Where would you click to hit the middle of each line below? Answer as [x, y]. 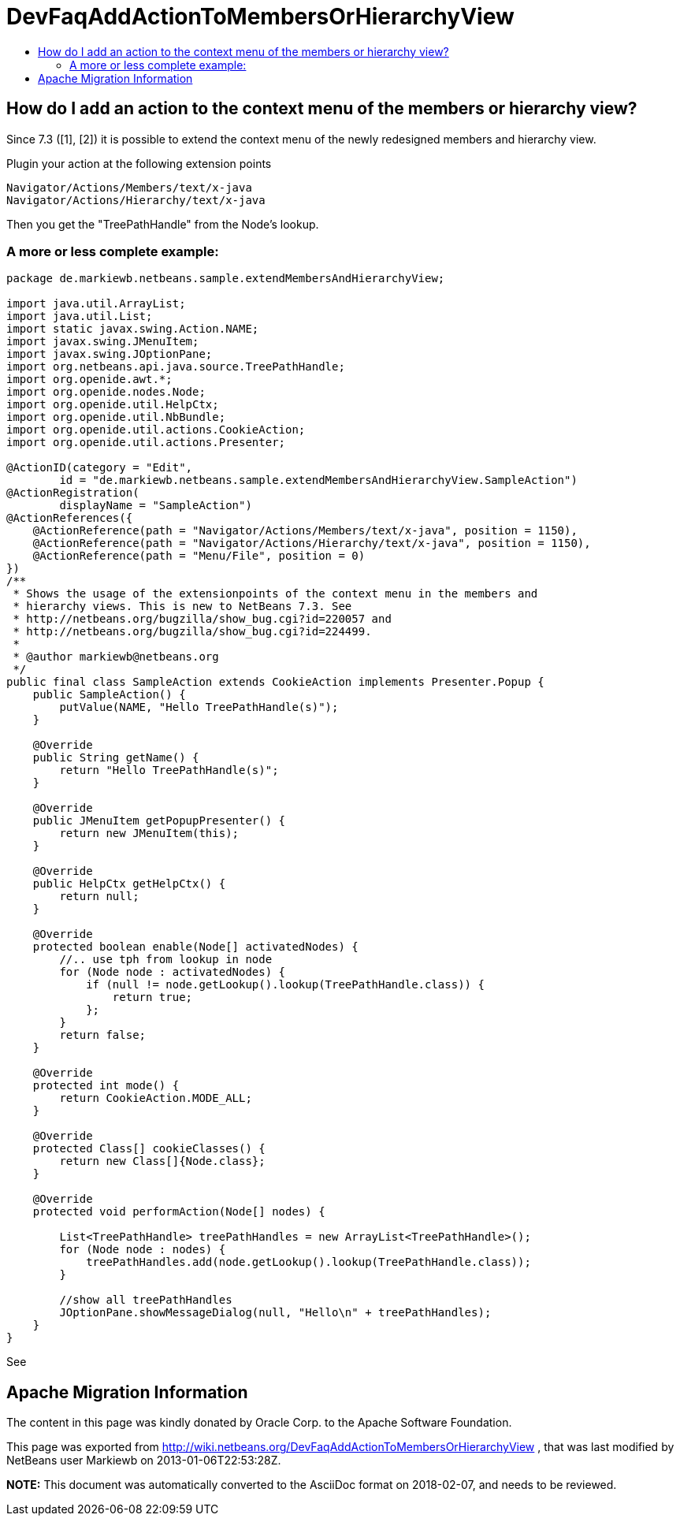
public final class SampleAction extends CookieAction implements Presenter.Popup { [275, 682]
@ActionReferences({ [70, 518]
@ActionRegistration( [73, 493]
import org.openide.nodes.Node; [106, 392]
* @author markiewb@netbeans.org [116, 657]
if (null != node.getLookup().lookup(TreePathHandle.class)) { [285, 985]
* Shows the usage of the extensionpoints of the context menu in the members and [275, 594]
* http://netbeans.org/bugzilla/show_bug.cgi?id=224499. [192, 632]
